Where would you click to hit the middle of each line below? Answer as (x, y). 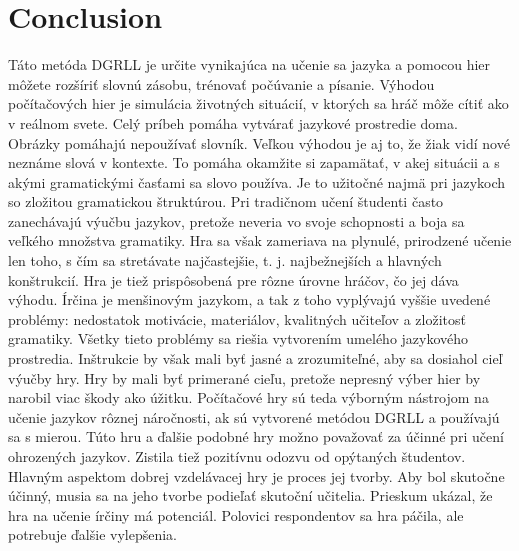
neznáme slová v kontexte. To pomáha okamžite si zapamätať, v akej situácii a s (254, 162)
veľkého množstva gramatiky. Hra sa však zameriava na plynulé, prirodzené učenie (260, 240)
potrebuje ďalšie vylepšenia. (92, 534)
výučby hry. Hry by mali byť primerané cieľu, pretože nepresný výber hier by (244, 377)
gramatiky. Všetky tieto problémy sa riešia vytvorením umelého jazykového (238, 338)
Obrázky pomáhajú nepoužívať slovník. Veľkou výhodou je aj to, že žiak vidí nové (259, 142)
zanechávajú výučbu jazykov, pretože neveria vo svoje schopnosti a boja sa (236, 220)
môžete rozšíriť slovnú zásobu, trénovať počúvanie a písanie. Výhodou (221, 83)
